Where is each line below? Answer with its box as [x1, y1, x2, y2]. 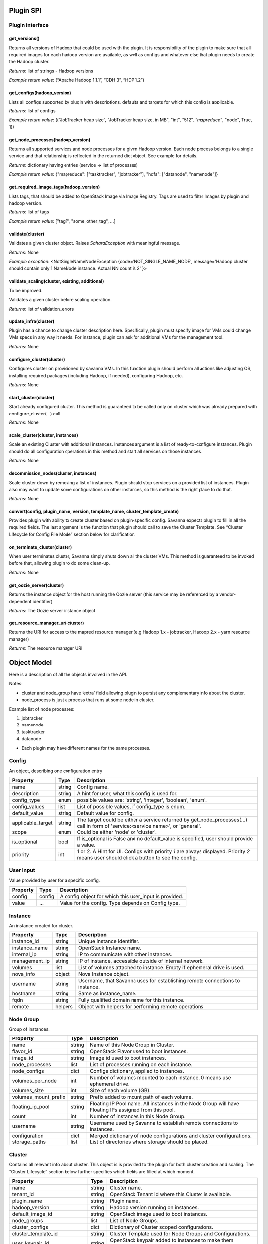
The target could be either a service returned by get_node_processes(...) [77, 816, 248, 823]
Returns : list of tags [9, 209, 49, 215]
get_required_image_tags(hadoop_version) [9, 184, 100, 190]
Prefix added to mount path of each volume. [89, 1094, 193, 1101]
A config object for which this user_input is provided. [60, 893, 184, 900]
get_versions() [9, 35, 40, 42]
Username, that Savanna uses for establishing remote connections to [78, 977, 240, 984]
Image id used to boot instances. [89, 1055, 166, 1062]
